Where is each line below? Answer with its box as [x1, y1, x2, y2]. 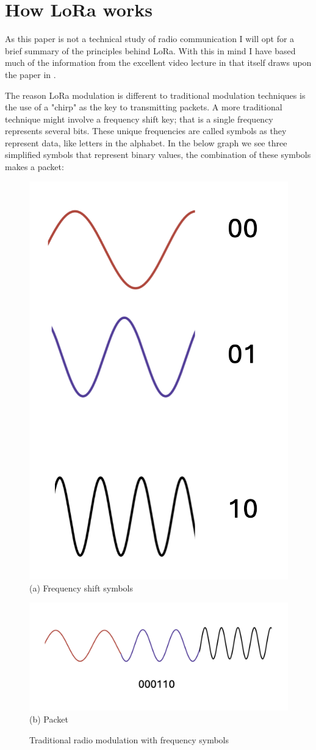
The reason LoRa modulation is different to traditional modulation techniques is [5, 88, 306, 101]
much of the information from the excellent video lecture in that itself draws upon [5, 56, 312, 69]
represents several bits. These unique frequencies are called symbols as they [5, 124, 287, 137]
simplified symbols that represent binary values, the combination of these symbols [5, 148, 311, 161]
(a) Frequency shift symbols [29, 581, 134, 594]
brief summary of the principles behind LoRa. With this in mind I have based [5, 44, 296, 57]
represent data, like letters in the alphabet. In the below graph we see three [5, 136, 287, 149]
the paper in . [5, 68, 56, 80]
